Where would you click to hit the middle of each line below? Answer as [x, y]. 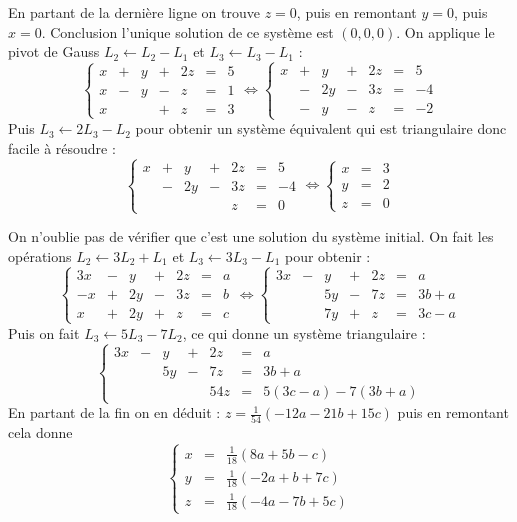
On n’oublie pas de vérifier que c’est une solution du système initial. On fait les [251, 236]
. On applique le [445, 31]
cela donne [40, 432]
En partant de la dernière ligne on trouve [134, 12]
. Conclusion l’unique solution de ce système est [187, 31]
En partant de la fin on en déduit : [114, 412]
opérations [40, 255]
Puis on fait [44, 332]
